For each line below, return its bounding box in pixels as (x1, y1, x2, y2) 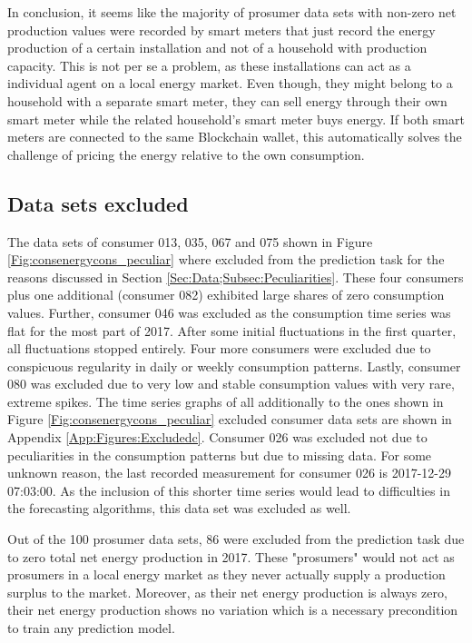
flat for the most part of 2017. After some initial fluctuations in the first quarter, (7, 321, 457, 340)
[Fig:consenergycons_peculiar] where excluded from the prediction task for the (7, 250, 445, 269)
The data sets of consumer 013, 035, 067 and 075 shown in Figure (7, 232, 373, 251)
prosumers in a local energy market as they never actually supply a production (7, 565, 446, 584)
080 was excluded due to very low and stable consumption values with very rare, (7, 374, 455, 393)
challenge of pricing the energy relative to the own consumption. (7, 144, 365, 163)
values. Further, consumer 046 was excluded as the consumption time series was (7, 302, 451, 321)
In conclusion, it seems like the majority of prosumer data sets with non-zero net (7, 3, 457, 21)
